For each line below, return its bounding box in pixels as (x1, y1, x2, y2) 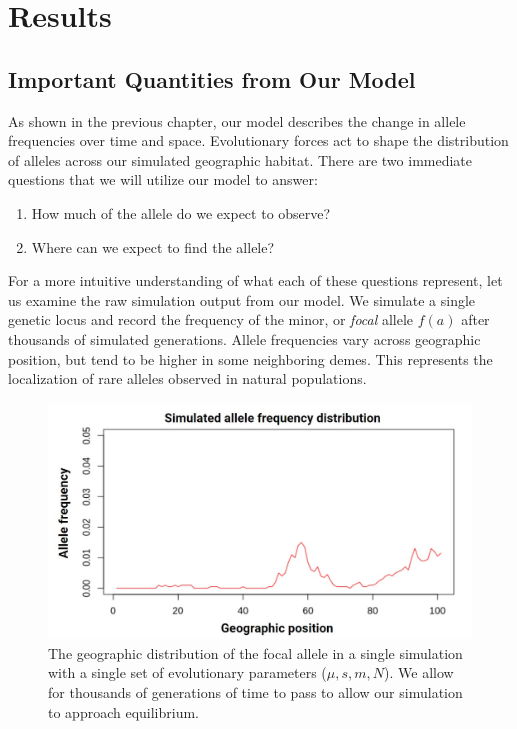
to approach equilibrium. (48, 701, 200, 722)
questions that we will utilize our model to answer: (8, 169, 318, 190)
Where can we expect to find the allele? (31, 236, 275, 257)
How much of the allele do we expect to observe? (31, 202, 331, 223)
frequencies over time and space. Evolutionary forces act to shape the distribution (8, 130, 509, 151)
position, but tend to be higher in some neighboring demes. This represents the (8, 348, 493, 369)
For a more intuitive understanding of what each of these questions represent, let (8, 270, 503, 291)
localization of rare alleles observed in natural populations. (8, 368, 367, 389)
